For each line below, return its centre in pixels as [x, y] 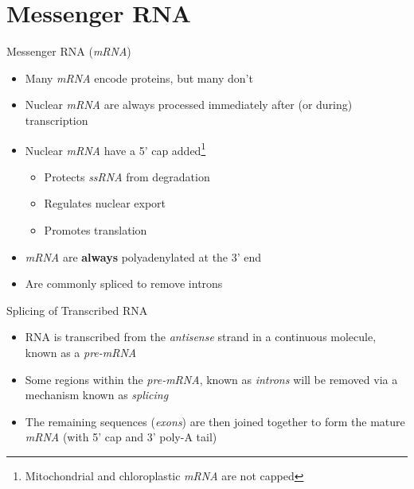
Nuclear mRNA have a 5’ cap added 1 [115, 149]
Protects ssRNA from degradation [127, 176]
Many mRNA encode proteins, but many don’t [139, 78]
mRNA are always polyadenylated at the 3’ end [143, 256]
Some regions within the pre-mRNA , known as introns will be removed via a [211, 379]
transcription [57, 120]
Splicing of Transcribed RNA [77, 310]
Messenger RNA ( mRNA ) [69, 51]
